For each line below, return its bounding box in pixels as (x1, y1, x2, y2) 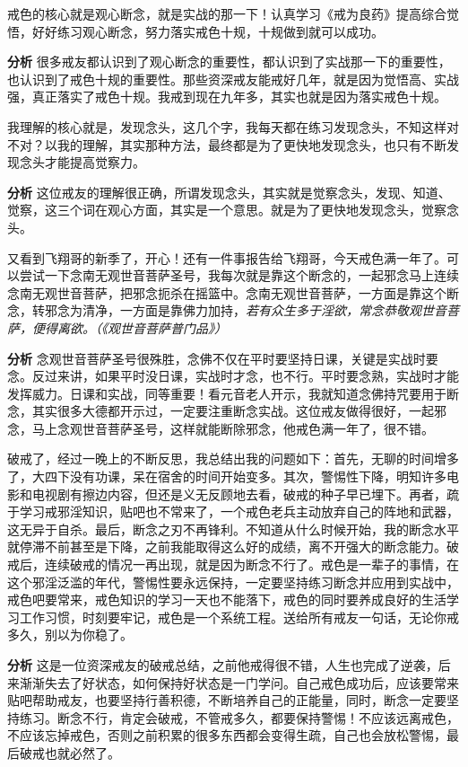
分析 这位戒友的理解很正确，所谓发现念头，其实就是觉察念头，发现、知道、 (7, 182, 451, 201)
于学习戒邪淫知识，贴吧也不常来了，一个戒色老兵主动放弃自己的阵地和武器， (7, 502, 459, 521)
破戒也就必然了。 (19, 743, 120, 762)
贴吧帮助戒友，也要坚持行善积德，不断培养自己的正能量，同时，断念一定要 (7, 691, 446, 710)
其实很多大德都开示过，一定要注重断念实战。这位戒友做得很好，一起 (31, 401, 434, 420)
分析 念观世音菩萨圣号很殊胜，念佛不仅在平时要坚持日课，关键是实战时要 (7, 348, 438, 367)
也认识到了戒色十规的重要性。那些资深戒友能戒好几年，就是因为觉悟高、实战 (7, 69, 459, 88)
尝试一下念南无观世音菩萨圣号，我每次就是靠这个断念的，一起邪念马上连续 (19, 266, 459, 285)
